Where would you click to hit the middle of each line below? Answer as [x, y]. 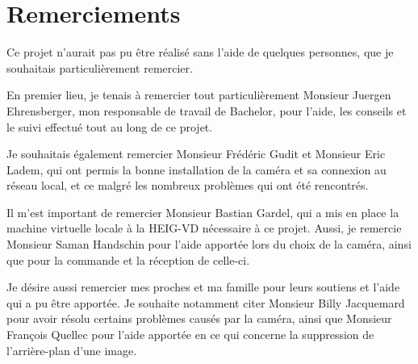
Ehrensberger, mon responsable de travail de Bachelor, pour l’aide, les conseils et [207, 110]
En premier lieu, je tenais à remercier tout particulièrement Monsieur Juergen [199, 95]
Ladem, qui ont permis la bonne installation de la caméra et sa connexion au [196, 169]
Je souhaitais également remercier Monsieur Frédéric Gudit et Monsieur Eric [196, 154]
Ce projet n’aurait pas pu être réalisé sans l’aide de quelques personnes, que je [200, 52]
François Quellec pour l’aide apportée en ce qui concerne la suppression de [190, 335]
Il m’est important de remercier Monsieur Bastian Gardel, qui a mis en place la [203, 212]
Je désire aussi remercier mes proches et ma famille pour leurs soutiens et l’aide [203, 287]
